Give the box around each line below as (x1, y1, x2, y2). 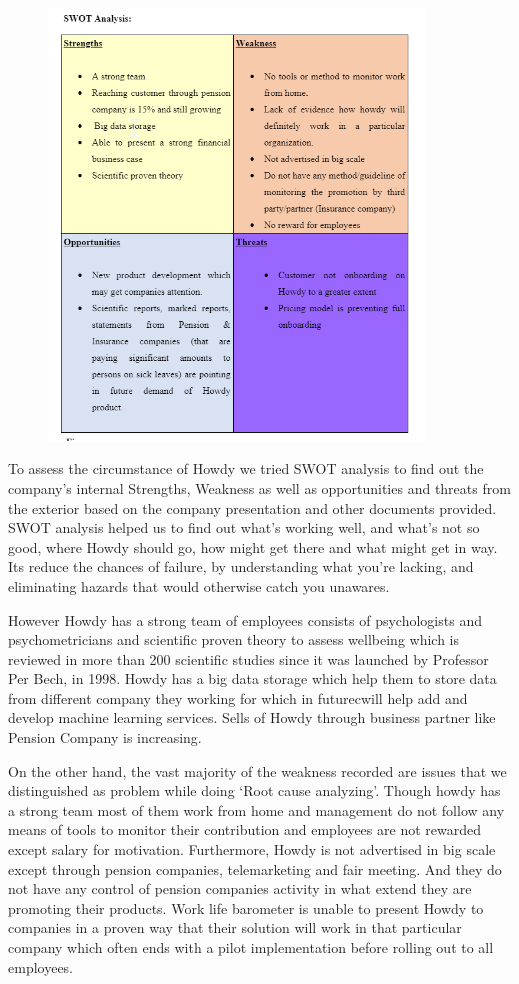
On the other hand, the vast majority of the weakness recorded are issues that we (8, 760, 507, 781)
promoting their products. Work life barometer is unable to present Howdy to (8, 897, 484, 918)
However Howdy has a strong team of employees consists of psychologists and (8, 609, 482, 630)
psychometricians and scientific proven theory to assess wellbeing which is (8, 629, 460, 650)
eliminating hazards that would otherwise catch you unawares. (8, 575, 390, 596)
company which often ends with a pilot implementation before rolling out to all (8, 937, 494, 958)
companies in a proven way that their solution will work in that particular (8, 917, 462, 938)
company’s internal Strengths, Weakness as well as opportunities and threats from (8, 477, 511, 498)
